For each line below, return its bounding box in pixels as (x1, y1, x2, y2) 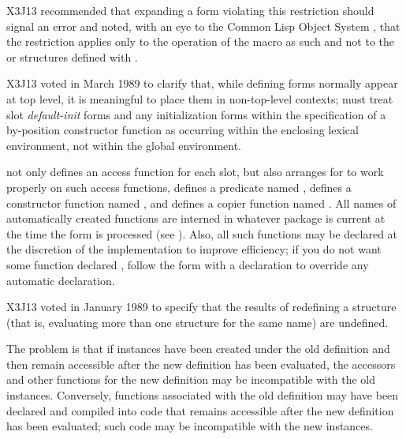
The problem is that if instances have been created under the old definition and (6, 340, 390, 357)
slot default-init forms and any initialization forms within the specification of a (6, 106, 386, 122)
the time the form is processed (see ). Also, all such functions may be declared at (6, 225, 398, 242)
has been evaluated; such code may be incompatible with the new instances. (6, 418, 373, 434)
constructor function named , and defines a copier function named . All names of (6, 194, 397, 211)
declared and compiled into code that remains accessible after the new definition (6, 402, 394, 418)
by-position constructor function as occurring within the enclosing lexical (6, 122, 359, 138)
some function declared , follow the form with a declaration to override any (6, 256, 369, 272)
